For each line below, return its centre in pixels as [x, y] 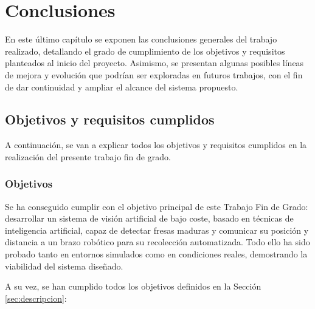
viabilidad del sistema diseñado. [64, 266]
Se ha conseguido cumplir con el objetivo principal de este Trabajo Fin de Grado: [157, 206]
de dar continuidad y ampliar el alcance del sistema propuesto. [122, 87]
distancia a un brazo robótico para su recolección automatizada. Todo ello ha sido [157, 242]
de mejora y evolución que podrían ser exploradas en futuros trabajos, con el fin [154, 74]
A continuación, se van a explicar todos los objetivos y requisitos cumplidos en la [156, 145]
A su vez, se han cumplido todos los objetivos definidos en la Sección [133, 286]
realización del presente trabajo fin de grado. [88, 156]
